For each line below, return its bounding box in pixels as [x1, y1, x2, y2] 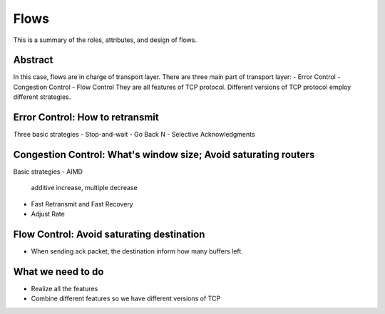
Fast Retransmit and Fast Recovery [31, 199, 133, 208]
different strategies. [13, 93, 71, 101]
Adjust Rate [31, 210, 66, 219]
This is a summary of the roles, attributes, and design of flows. [13, 36, 197, 44]
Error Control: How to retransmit [13, 111, 160, 124]
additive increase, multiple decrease [31, 184, 138, 192]
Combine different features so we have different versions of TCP [31, 294, 221, 303]
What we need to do [13, 266, 104, 278]
